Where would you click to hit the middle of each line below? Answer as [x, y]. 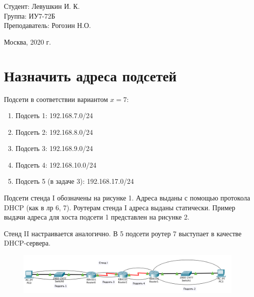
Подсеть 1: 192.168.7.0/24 [54, 115]
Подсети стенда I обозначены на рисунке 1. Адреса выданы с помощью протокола [127, 198]
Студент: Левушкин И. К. [42, 6]
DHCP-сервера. [27, 243]
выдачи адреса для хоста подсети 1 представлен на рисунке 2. [97, 217]
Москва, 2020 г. [27, 41]
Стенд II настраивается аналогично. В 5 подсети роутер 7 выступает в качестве [123, 233]
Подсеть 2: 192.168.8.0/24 [54, 132]
